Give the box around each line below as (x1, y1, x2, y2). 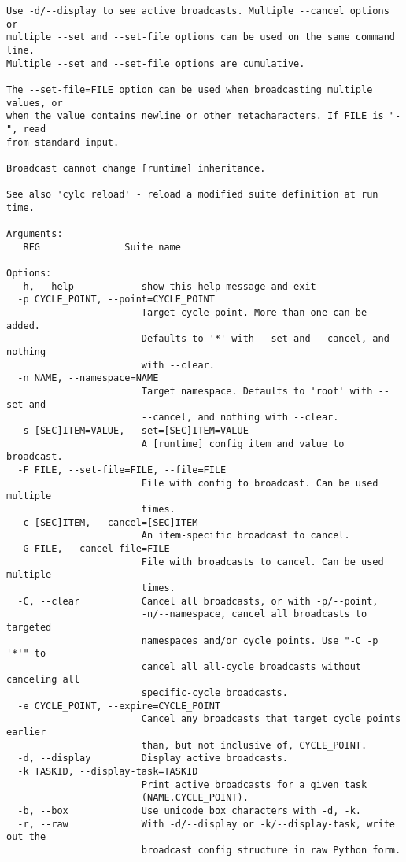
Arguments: (6, 228, 63, 240)
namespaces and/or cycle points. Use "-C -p (141, 634, 378, 646)
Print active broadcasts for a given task (141, 779, 367, 790)
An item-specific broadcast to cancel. (141, 530, 350, 542)
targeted (6, 621, 52, 633)
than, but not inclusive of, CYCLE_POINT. (141, 739, 367, 751)
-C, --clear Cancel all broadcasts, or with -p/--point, (17, 595, 378, 607)
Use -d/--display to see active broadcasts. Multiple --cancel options (6, 6, 389, 17)
